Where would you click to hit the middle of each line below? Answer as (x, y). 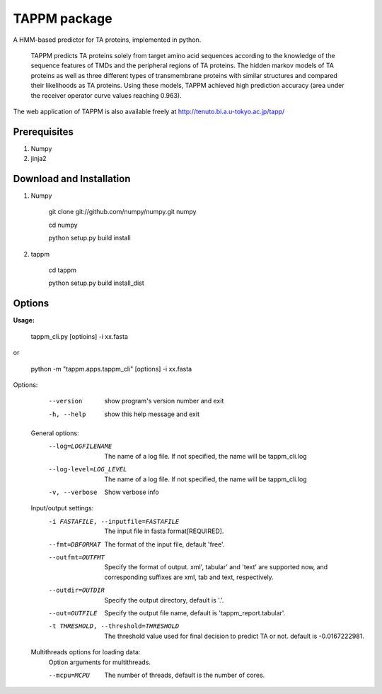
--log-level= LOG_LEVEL (88, 469)
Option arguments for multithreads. (100, 662)
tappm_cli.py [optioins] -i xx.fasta (80, 336)
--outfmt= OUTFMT (77, 557)
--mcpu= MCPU (69, 675)
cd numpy (63, 225)
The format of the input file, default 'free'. (164, 544)
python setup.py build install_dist (96, 283)
